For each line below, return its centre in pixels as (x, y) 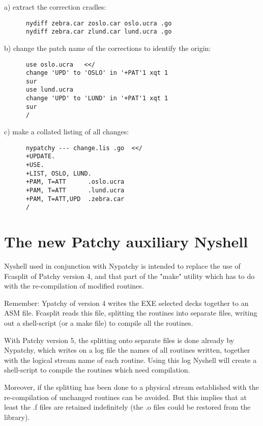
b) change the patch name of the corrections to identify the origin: (108, 48)
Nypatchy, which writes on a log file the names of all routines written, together (127, 350)
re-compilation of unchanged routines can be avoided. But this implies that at (125, 397)
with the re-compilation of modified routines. (74, 286)
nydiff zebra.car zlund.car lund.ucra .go (99, 32)
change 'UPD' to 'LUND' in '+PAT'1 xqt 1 (97, 98)
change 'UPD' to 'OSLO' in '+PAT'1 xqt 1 (97, 73)
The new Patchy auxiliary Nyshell (126, 242)
